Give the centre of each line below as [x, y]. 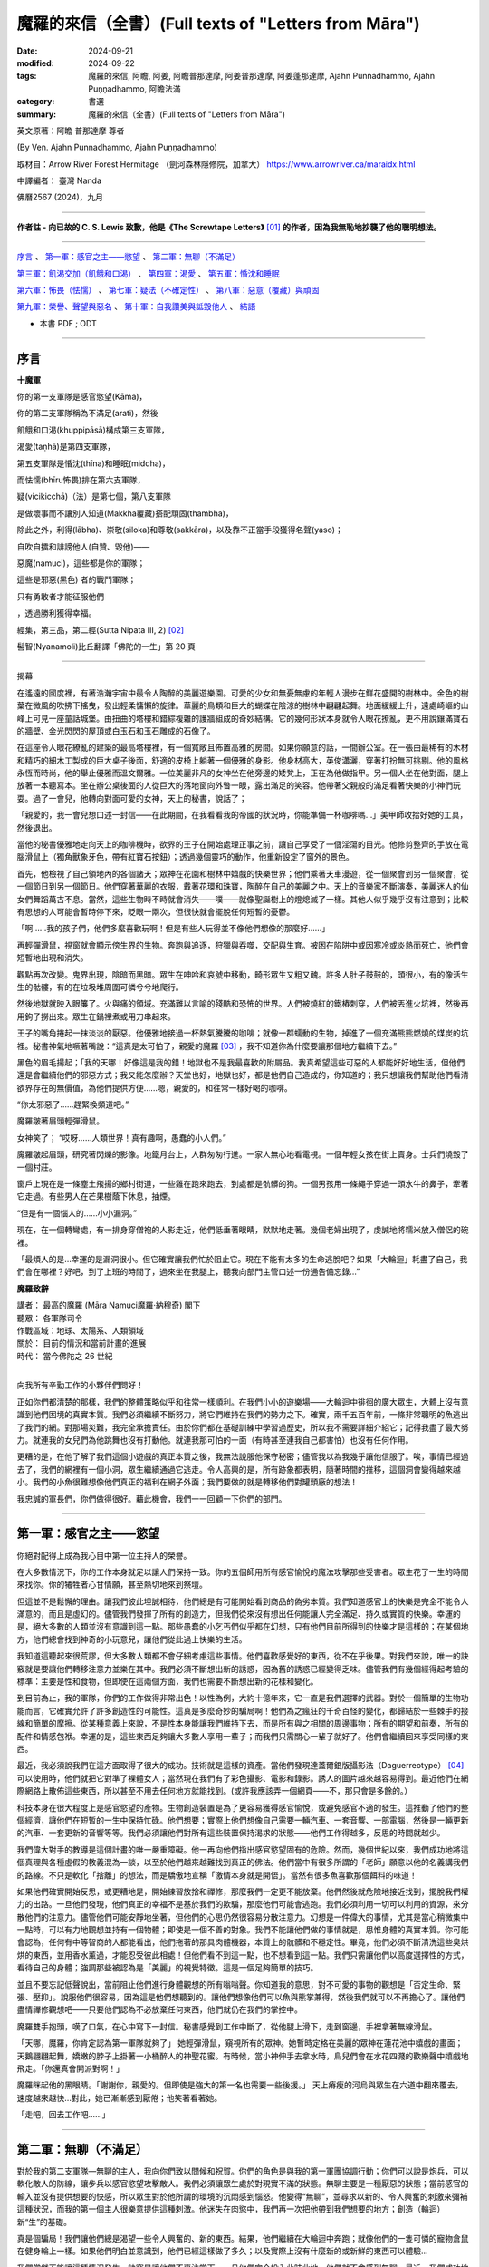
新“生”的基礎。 [44, 2222]
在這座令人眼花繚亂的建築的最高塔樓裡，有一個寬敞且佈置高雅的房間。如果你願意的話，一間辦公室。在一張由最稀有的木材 [243, 747]
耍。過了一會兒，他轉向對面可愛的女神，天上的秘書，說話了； [132, 798]
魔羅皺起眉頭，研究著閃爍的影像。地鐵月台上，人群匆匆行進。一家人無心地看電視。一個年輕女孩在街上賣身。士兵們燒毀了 [243, 1154]
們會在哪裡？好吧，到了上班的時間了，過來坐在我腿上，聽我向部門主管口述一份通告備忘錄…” [188, 1272]
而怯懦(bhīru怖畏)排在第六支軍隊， [81, 480]
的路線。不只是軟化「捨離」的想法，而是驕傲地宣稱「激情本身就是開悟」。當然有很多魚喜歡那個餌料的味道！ [217, 1875]
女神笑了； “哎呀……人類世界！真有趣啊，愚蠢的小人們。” [121, 1137]
